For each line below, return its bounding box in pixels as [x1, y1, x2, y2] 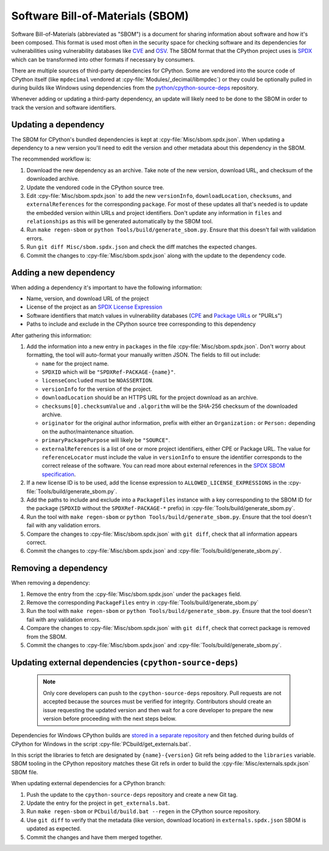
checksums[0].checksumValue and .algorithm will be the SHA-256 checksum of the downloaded [41, 402, 298, 410]
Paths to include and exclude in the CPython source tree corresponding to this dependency [26, 320, 256, 328]
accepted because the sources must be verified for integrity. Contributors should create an [43, 698, 272, 706]
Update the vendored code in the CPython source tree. [26, 183, 164, 191]
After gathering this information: [11, 332, 91, 339]
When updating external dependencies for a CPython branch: [11, 780, 166, 787]
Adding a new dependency [11, 268, 115, 278]
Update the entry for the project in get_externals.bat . [26, 799, 170, 807]
